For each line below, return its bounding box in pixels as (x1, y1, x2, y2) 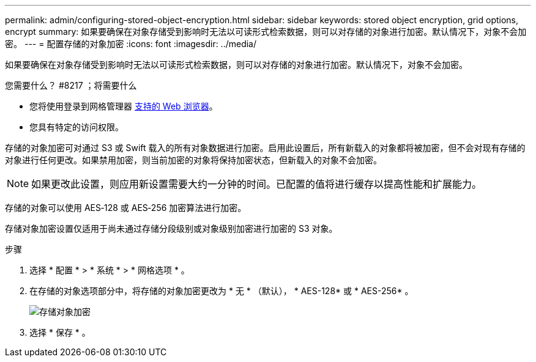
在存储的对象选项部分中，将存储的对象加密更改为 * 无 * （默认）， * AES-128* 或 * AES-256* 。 (29, 286, 414, 296)
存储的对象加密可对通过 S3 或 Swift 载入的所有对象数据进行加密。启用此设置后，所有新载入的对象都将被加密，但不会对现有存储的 (5, 142, 526, 153)
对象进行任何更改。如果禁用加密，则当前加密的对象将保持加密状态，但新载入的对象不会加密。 (5, 155, 382, 165)
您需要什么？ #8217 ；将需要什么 (5, 80, 137, 90)
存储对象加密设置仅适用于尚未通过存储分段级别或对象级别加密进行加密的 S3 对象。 (5, 223, 338, 234)
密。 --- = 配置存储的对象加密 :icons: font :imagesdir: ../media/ (5, 39, 257, 49)
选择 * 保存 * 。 (29, 327, 91, 338)
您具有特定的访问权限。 (29, 122, 124, 132)
